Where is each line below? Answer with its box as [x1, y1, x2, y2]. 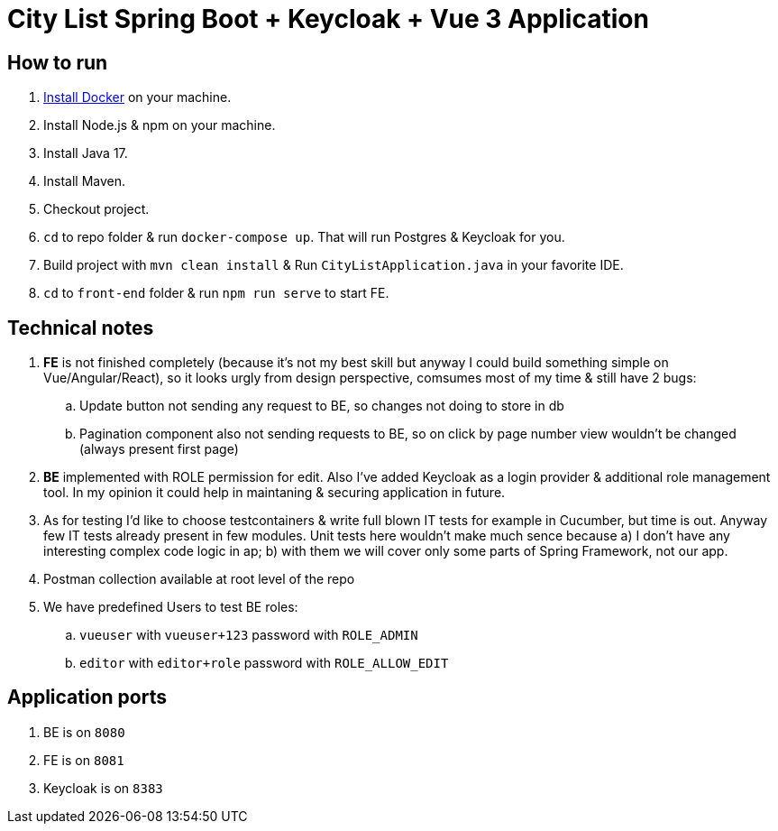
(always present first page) [79, 441, 239, 457]
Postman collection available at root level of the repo [43, 571, 355, 587]
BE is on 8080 [43, 724, 125, 740]
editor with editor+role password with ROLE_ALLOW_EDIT [79, 655, 449, 671]
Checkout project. [43, 201, 150, 217]
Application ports [7, 686, 167, 709]
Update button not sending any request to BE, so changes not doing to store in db [79, 398, 564, 414]
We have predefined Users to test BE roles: [43, 599, 298, 615]
